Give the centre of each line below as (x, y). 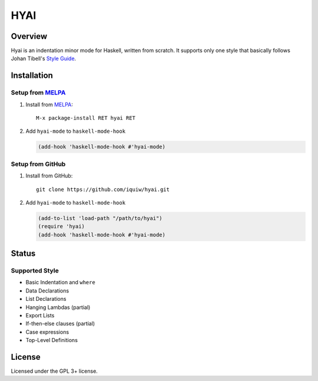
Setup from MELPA (38, 93)
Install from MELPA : (49, 104)
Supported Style (35, 271)
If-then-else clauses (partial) (60, 324)
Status (23, 254)
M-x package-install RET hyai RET (86, 118)
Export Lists (40, 315)
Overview (29, 36)
